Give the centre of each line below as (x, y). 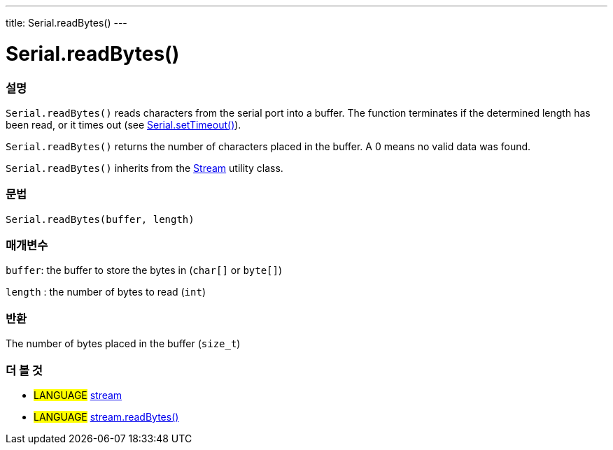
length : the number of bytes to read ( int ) (106, 292)
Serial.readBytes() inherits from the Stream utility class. (145, 168)
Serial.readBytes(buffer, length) (100, 219)
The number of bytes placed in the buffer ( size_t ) (123, 344)
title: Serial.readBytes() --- (66, 23)
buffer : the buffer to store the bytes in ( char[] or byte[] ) (144, 270)
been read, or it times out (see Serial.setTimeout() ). (124, 124)
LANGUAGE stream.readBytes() (106, 416)
